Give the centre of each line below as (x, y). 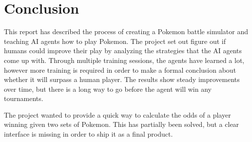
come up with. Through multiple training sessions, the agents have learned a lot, (124, 60)
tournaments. (24, 98)
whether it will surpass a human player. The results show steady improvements (122, 79)
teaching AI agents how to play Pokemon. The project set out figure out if (115, 41)
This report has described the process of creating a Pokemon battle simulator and (126, 31)
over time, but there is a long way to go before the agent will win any (108, 89)
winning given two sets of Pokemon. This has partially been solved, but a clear (122, 124)
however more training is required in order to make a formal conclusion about (120, 70)
